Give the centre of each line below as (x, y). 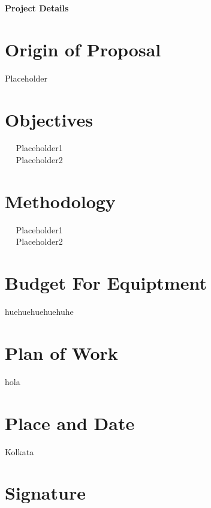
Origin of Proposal (83, 49)
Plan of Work (61, 352)
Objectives (49, 119)
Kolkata (19, 451)
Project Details (37, 8)
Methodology (60, 201)
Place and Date (70, 423)
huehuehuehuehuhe (39, 312)
